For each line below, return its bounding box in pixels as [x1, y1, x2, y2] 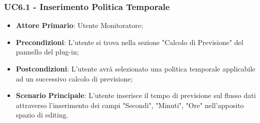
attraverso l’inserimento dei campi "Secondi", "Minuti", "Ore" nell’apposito [16, 99, 244, 110]
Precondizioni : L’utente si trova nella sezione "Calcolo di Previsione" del [16, 36, 243, 47]
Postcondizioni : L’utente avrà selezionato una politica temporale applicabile [16, 63, 255, 73]
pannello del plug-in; [16, 46, 79, 57]
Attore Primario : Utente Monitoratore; [16, 20, 143, 30]
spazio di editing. [16, 109, 69, 120]
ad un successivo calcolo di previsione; [16, 73, 133, 83]
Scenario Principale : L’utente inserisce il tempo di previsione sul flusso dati [16, 90, 256, 100]
